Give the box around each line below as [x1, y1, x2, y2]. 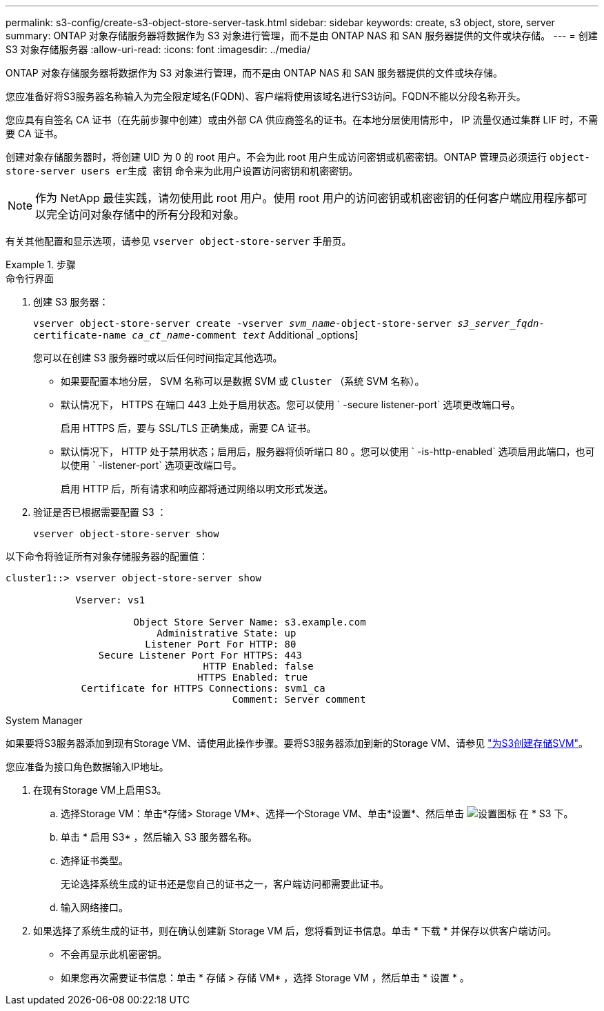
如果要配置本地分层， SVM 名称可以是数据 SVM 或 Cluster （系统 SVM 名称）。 [61, 375, 425, 387]
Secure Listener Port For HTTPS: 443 [98, 650, 302, 661]
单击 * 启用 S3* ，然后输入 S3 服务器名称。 [61, 831, 257, 843]
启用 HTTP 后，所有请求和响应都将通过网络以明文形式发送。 [61, 483, 334, 494]
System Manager [6, 714, 83, 726]
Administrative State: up [157, 628, 296, 639]
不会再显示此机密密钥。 [61, 948, 167, 960]
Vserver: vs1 [75, 594, 145, 605]
